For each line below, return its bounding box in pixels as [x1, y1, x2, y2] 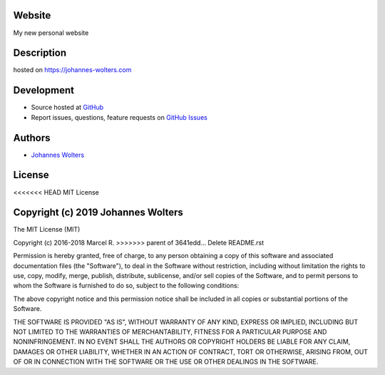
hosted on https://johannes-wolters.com [13, 66, 132, 74]
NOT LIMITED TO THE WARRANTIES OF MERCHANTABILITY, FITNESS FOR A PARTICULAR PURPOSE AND [13, 327, 327, 336]
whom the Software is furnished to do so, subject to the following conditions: [13, 282, 240, 290]
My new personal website [13, 29, 89, 37]
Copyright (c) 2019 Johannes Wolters [13, 207, 183, 219]
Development [13, 84, 75, 96]
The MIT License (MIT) [13, 225, 81, 234]
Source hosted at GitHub [31, 103, 104, 112]
